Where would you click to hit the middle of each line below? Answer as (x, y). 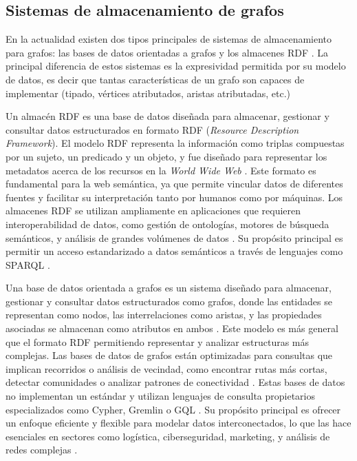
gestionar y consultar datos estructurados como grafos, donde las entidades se (169, 301)
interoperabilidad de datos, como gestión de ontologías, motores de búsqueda (167, 224)
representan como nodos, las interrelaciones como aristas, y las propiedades (164, 315)
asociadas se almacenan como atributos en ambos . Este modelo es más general (172, 328)
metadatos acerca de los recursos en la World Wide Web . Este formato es (161, 170)
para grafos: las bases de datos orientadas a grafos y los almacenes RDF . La (167, 52)
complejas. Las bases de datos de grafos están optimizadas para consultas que (169, 355)
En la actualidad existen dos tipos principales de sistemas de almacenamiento (169, 39)
